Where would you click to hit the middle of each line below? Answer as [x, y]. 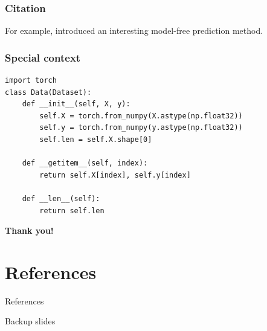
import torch [31, 81]
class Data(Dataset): [48, 92]
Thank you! [29, 230]
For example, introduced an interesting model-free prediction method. [134, 31]
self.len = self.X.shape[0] [96, 140]
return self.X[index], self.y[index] [115, 175]
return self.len [72, 210]
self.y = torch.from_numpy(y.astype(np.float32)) [141, 128]
